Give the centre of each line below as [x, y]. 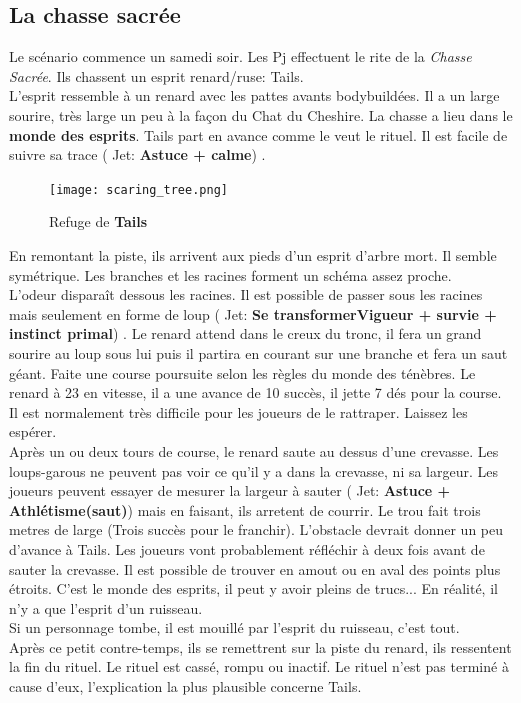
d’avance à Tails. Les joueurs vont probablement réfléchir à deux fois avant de [247, 548]
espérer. [33, 431]
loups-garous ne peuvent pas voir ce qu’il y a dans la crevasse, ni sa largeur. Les [254, 470]
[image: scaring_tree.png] [138, 189]
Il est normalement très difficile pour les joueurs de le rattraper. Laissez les [238, 411]
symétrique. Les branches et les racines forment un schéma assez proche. [230, 274]
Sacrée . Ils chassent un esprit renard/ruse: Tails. [156, 75]
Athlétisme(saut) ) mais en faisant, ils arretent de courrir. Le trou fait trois [245, 509]
